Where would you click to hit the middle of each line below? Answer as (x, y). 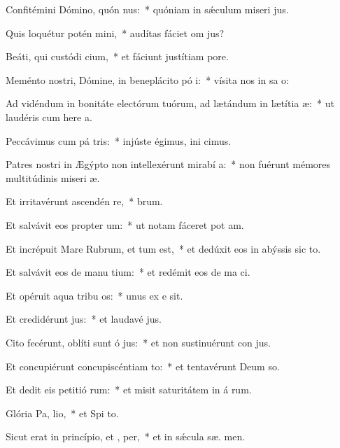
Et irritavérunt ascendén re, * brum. (84, 201)
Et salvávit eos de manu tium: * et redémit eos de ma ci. (128, 272)
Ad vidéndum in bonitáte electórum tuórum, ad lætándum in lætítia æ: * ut (170, 103)
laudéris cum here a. (49, 117)
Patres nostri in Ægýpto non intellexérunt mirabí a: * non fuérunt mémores (168, 164)
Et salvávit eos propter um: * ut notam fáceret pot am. (125, 224)
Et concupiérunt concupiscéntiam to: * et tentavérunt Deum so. (143, 366)
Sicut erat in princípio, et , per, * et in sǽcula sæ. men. (126, 436)
